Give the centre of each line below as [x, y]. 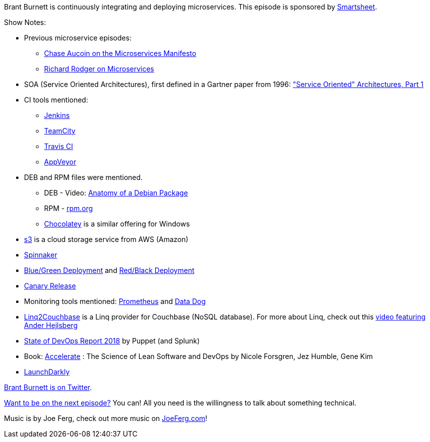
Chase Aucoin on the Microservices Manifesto [120, 53]
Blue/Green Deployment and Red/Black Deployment [109, 270]
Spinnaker [41, 255]
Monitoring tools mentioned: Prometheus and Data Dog [115, 301]
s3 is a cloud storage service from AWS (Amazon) [106, 239]
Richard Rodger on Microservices [99, 69]
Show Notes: [25, 22]
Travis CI [59, 146]
